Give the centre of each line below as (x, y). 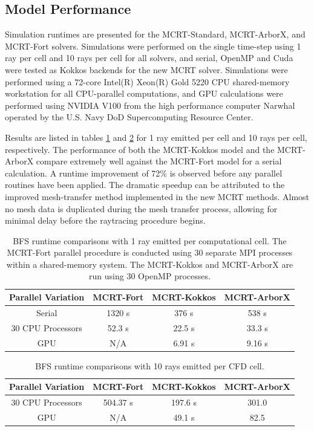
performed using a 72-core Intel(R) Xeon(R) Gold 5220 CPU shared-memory (147, 81)
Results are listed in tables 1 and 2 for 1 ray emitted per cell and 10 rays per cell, (156, 137)
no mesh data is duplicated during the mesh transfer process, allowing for (141, 208)
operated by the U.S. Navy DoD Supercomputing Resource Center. (129, 117)
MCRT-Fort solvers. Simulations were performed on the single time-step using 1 (153, 46)
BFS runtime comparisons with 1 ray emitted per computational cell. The (150, 240)
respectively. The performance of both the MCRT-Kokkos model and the (140, 149)
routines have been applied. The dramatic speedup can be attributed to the (145, 185)
